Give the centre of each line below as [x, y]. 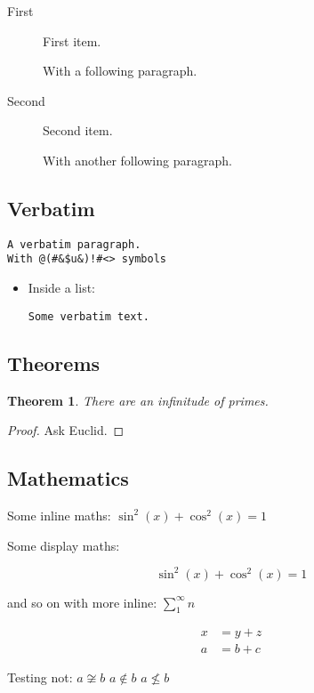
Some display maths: [64, 545]
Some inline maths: [59, 515]
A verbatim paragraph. [74, 244]
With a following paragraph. [120, 71]
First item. [72, 40]
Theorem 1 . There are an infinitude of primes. [138, 400]
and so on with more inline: [82, 602]
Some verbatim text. [89, 316]
